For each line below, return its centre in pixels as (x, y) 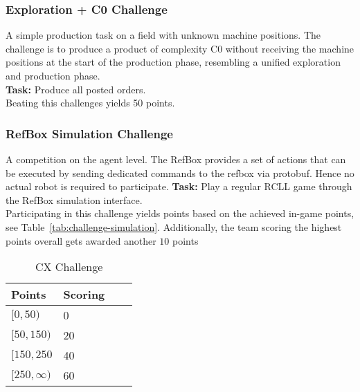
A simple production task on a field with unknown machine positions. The (163, 35)
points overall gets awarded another (81, 240)
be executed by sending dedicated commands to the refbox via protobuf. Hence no (180, 172)
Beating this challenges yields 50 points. (90, 103)
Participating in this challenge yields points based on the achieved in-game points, (180, 213)
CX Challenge (69, 267)
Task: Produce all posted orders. (76, 89)
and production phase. (53, 75)
